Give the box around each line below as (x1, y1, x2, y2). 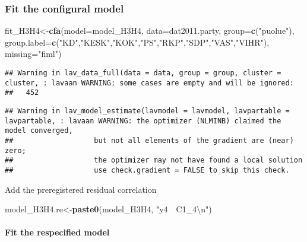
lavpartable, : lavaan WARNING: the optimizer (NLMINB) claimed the (5, 116, 281, 125)
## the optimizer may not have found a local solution (5, 156, 303, 165)
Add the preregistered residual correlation (5, 183, 157, 195)
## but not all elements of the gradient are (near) (5, 136, 294, 145)
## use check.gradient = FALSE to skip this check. (5, 165, 290, 174)
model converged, (5, 126, 73, 135)
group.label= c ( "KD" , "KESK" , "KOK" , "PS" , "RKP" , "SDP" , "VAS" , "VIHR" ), (5, 36, 270, 48)
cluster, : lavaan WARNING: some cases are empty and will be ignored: (5, 78, 294, 87)
